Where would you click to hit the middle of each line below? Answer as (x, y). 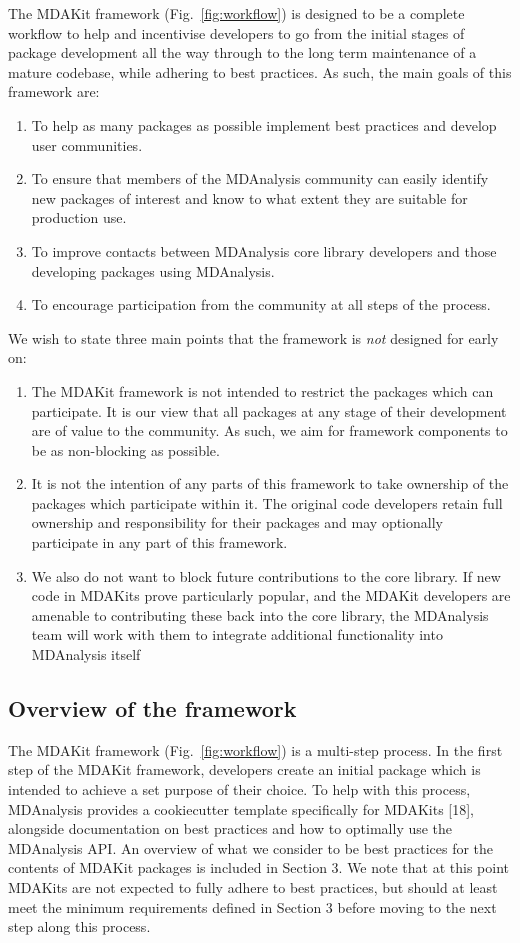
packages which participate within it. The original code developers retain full (267, 502)
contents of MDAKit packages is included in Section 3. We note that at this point (259, 867)
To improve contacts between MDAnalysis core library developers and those (264, 250)
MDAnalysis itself (86, 654)
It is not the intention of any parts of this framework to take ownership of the (270, 483)
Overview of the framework (152, 708)
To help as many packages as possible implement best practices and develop (264, 124)
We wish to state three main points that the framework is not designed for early (253, 337)
